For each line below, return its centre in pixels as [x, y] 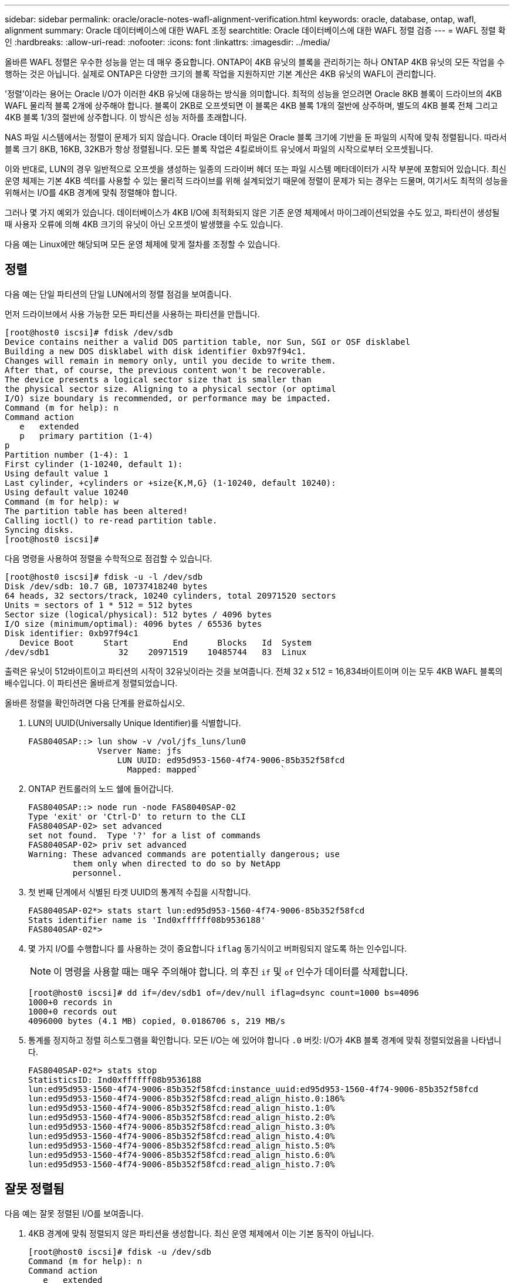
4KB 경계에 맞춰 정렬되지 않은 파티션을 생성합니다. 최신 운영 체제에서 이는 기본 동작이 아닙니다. [201, 1233]
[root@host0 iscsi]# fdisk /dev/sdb [89, 332]
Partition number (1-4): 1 [67, 454]
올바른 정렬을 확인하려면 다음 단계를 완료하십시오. [95, 703]
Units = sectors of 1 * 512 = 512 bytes [99, 605]
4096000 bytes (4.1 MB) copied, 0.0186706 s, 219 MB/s [157, 1021]
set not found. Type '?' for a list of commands [145, 835]
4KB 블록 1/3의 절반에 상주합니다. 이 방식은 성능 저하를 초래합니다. [126, 117]
